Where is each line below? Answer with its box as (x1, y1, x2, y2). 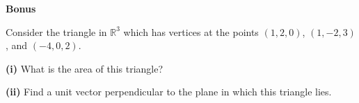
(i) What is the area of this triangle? (6, 61, 163, 75)
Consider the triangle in (6, 24, 107, 39)
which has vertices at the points (123, 24, 259, 39)
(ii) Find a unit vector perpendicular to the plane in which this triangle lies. (6, 84, 332, 99)
